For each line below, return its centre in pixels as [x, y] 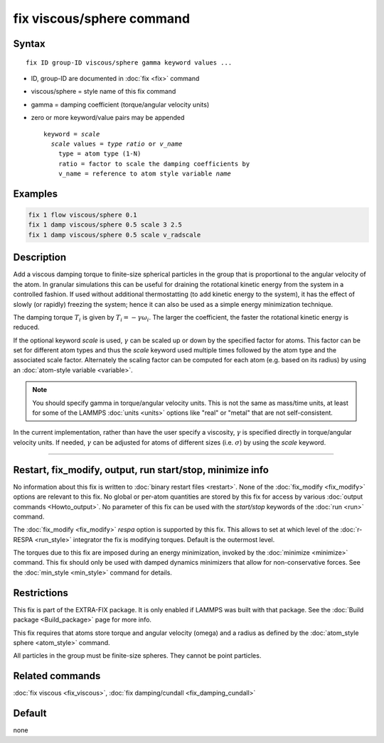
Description [40, 257]
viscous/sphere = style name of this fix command [103, 92]
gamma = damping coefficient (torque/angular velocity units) [120, 104]
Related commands [57, 676]
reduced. [26, 327]
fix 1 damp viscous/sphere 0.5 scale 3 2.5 [105, 225]
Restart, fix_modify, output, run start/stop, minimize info [141, 470]
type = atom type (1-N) [100, 154]
